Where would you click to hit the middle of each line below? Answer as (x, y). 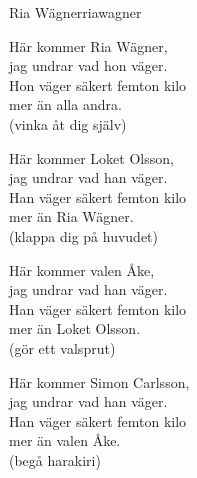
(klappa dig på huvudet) (83, 235)
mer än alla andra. (65, 104)
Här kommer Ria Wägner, (88, 45)
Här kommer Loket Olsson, (91, 157)
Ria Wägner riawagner (75, 12)
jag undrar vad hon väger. (88, 65)
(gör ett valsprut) (62, 347)
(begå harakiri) (55, 459)
